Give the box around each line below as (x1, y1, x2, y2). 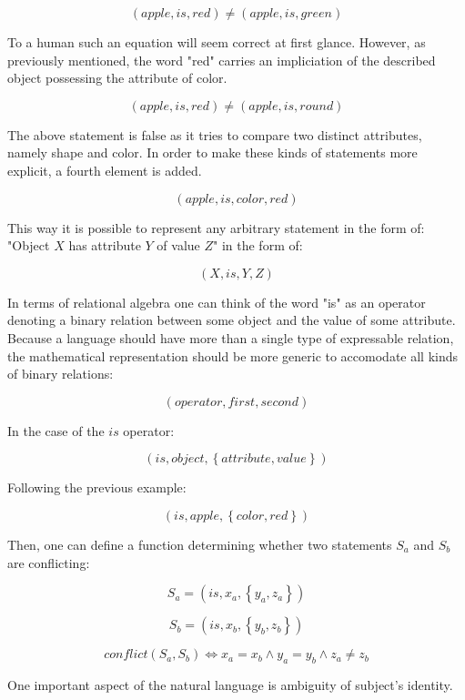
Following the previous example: (7, 478, 187, 497)
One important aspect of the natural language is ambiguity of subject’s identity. (7, 675, 453, 694)
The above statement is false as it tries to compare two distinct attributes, (7, 125, 422, 144)
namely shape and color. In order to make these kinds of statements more (7, 143, 418, 162)
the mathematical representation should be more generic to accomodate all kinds (7, 346, 459, 365)
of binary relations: (7, 364, 114, 383)
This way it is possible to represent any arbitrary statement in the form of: (7, 218, 425, 237)
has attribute (68, 236, 141, 255)
